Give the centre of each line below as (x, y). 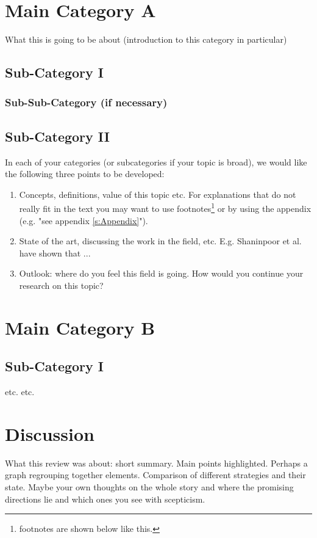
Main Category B (80, 327)
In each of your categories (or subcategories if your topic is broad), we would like (156, 162)
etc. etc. (20, 392)
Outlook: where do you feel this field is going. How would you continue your (161, 273)
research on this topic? (61, 285)
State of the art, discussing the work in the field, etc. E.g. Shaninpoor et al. (160, 241)
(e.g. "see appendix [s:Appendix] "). (84, 220)
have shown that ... (55, 253)
